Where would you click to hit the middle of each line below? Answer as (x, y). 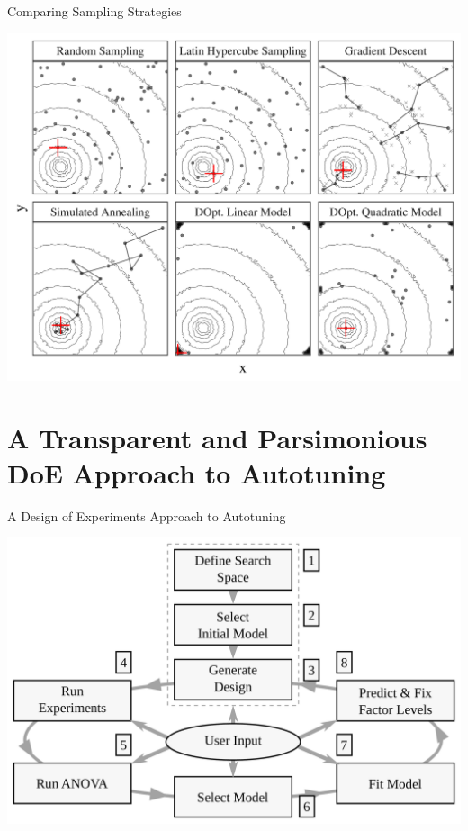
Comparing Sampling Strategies (94, 11)
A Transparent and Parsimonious (217, 437)
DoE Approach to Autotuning (197, 472)
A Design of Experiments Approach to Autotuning (147, 515)
